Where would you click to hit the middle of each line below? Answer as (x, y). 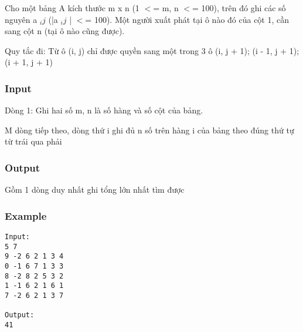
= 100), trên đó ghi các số (239, 8)
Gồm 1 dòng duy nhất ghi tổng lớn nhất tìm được (95, 190)
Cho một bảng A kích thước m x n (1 (72, 8)
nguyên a (21, 19)
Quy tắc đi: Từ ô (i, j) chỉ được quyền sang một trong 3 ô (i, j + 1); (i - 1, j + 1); (152, 50)
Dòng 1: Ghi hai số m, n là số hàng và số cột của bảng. (104, 110)
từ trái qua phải (33, 141)
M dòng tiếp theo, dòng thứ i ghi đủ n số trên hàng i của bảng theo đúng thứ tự (149, 130)
